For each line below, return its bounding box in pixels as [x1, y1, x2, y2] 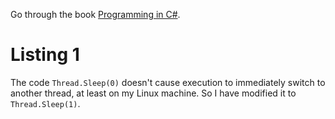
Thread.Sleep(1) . [10, 97, 81, 109]
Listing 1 [10, 44, 80, 66]
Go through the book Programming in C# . [10, 9, 181, 20]
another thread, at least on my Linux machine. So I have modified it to [10, 87, 297, 99]
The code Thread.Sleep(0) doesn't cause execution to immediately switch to [10, 76, 326, 88]
